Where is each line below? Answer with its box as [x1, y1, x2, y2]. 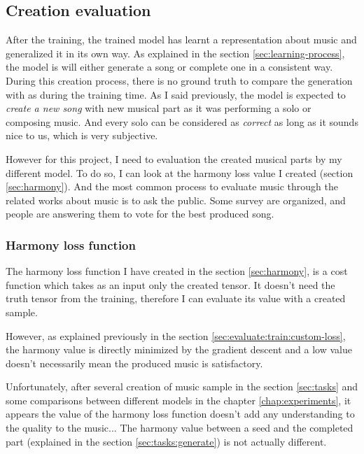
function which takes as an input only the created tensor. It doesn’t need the [6, 277, 335, 292]
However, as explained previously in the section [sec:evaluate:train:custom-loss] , [6, 328, 346, 343]
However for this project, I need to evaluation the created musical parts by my [6, 151, 342, 166]
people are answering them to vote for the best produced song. [6, 206, 274, 221]
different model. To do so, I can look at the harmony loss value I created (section [6, 165, 353, 180]
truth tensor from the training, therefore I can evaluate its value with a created [6, 291, 346, 306]
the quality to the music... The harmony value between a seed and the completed [6, 420, 353, 435]
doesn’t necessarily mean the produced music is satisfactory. [6, 355, 263, 370]
